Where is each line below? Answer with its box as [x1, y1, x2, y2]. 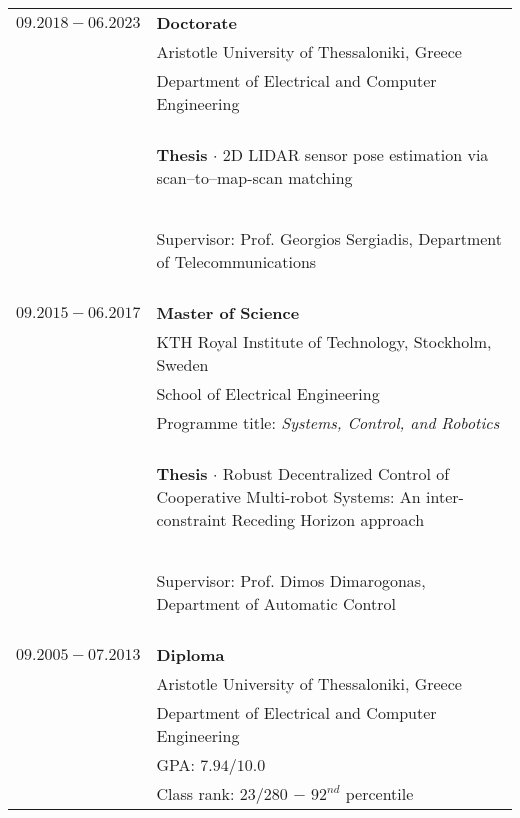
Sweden [156, 353, 209, 376]
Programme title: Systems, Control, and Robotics [156, 411, 500, 434]
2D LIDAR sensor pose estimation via [222, 143, 489, 166]
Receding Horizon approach [231, 508, 425, 531]
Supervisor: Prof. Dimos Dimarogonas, [156, 569, 426, 592]
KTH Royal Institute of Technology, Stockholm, [156, 330, 492, 353]
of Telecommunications [156, 250, 317, 273]
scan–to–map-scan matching [156, 166, 353, 189]
